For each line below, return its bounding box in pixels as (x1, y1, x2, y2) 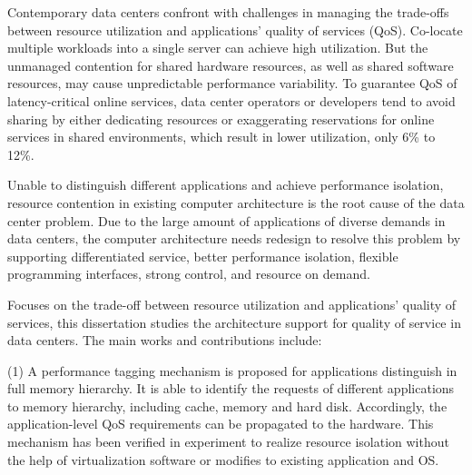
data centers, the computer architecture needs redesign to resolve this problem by (7, 229, 461, 248)
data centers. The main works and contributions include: (7, 331, 322, 350)
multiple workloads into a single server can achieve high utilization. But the (7, 38, 428, 57)
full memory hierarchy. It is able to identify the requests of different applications (7, 379, 455, 398)
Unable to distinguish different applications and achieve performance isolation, (7, 175, 444, 194)
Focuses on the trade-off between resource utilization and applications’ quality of (7, 294, 457, 313)
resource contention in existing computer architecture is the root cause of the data (7, 193, 465, 212)
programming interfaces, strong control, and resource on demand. (7, 264, 370, 283)
